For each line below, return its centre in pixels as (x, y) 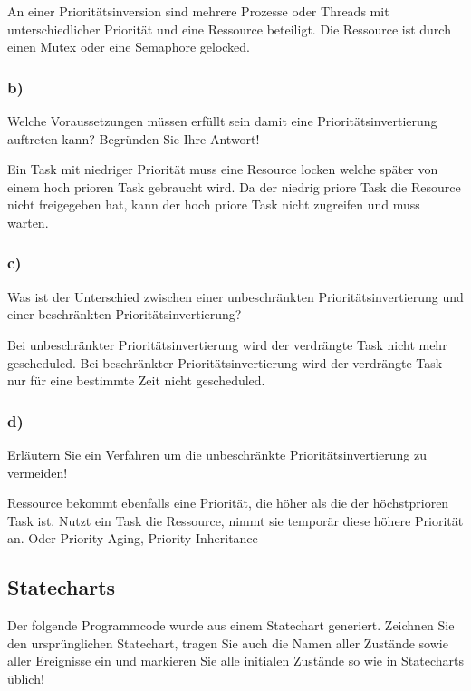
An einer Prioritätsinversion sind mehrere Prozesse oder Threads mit (198, 11)
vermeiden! (38, 472)
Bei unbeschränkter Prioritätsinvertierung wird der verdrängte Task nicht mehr (227, 344)
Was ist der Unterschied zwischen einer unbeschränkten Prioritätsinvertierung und (235, 296)
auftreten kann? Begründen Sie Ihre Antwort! (134, 138)
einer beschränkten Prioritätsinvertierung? (125, 314)
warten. (28, 222)
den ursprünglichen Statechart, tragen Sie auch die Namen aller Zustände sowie (228, 642)
